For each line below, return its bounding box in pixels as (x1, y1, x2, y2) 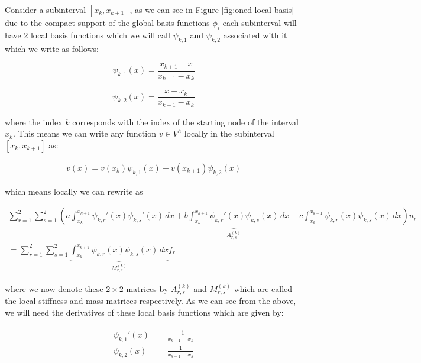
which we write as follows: (5, 42, 99, 54)
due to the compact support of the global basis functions (5, 17, 210, 28)
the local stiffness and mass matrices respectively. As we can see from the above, (5, 294, 296, 307)
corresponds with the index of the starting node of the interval (72, 115, 299, 128)
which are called (234, 283, 293, 295)
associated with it (223, 28, 287, 41)
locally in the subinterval (184, 127, 274, 140)
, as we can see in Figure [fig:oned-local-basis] (129, 4, 294, 15)
